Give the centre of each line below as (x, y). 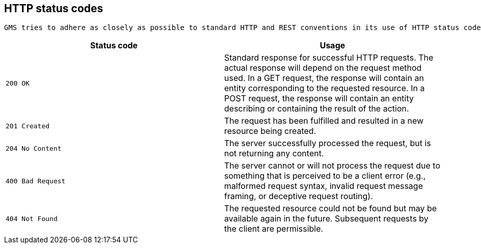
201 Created (28, 126)
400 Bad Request (36, 181)
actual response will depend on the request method (323, 68)
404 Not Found (32, 218)
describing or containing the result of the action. (317, 109)
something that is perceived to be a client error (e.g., (325, 176)
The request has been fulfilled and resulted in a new (324, 121)
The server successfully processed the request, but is (328, 143)
